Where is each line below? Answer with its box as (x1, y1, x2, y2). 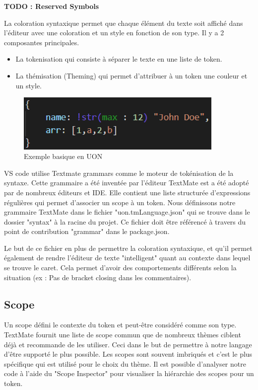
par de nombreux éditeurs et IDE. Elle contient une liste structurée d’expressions (4, 187, 251, 197)
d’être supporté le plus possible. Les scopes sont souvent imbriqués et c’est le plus (4, 349, 253, 359)
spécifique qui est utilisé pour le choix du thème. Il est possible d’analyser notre (4, 358, 246, 369)
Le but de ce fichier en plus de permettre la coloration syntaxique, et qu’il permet (4, 242, 253, 253)
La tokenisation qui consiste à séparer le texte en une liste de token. (15, 54, 222, 64)
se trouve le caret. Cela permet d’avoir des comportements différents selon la (4, 262, 237, 273)
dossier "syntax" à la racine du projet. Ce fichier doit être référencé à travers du (4, 216, 246, 227)
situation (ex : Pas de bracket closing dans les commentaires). (4, 272, 192, 282)
